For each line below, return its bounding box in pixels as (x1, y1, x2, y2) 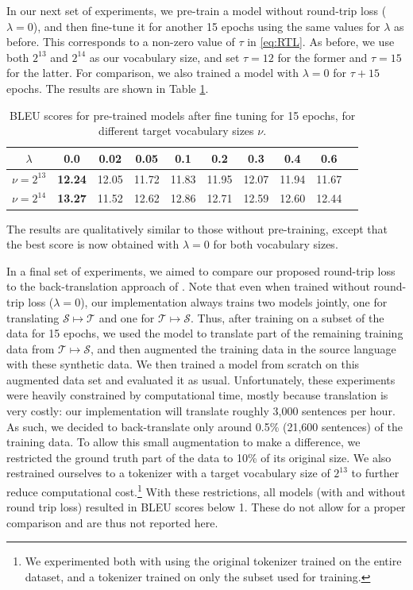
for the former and (277, 48, 368, 65)
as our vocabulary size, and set (89, 48, 240, 65)
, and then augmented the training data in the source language (91, 340, 396, 357)
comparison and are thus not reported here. (6, 514, 218, 530)
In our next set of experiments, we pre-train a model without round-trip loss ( (6, 2, 387, 18)
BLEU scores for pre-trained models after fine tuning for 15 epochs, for (9, 106, 356, 123)
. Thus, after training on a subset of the (191, 309, 384, 326)
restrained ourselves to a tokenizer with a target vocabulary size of (6, 465, 330, 481)
